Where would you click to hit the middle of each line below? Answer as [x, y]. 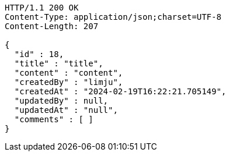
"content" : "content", [69, 73]
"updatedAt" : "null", [66, 110]
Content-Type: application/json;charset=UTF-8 [113, 17]
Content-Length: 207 [52, 26]
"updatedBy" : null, [61, 101]
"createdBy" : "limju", [69, 82]
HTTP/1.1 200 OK [42, 8]
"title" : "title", [59, 63]
